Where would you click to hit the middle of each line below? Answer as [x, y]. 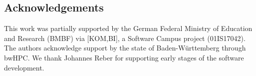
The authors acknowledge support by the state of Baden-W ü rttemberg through [125, 48]
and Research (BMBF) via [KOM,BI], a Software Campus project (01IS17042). [125, 38]
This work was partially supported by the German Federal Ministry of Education [128, 28]
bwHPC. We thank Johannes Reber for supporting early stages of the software [124, 57]
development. [24, 67]
